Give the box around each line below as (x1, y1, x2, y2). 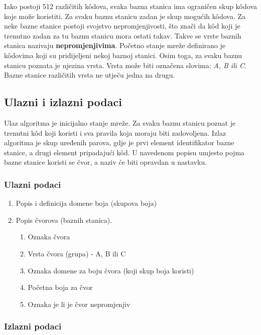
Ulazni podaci (4, 178, 61, 190)
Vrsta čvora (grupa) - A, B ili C (28, 248, 126, 258)
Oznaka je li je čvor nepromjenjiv (28, 298, 130, 309)
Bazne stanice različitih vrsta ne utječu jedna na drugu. (4, 70, 175, 80)
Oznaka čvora (28, 231, 70, 242)
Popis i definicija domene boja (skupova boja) (16, 198, 157, 208)
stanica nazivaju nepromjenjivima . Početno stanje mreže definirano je (4, 40, 226, 51)
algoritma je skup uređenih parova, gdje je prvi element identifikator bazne (4, 137, 234, 148)
